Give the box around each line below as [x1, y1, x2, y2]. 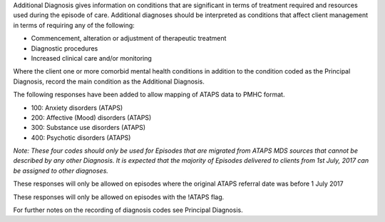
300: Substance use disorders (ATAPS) [31, 123, 146, 132]
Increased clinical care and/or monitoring [31, 54, 153, 62]
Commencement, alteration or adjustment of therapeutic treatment [31, 34, 227, 43]
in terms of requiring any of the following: [13, 21, 135, 29]
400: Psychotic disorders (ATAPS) [31, 133, 131, 142]
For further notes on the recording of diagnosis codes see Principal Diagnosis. [13, 206, 243, 214]
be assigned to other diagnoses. [13, 166, 108, 175]
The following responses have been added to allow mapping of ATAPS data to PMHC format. [13, 90, 285, 99]
